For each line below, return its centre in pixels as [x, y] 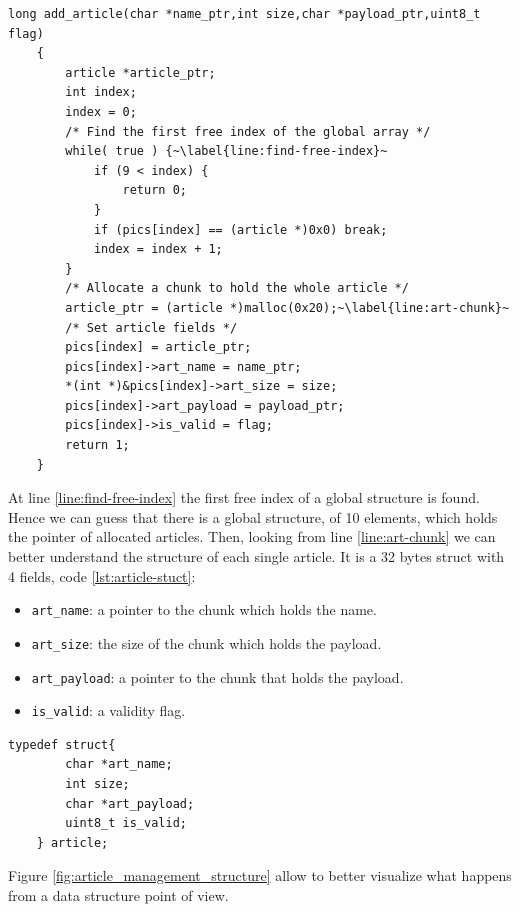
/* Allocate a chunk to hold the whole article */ [237, 288]
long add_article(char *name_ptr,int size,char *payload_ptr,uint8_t [244, 14]
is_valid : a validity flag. [108, 710]
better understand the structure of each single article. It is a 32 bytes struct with [256, 556]
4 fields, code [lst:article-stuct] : [102, 575]
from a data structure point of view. [118, 895]
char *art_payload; [130, 803]
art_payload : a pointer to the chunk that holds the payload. [217, 676]
